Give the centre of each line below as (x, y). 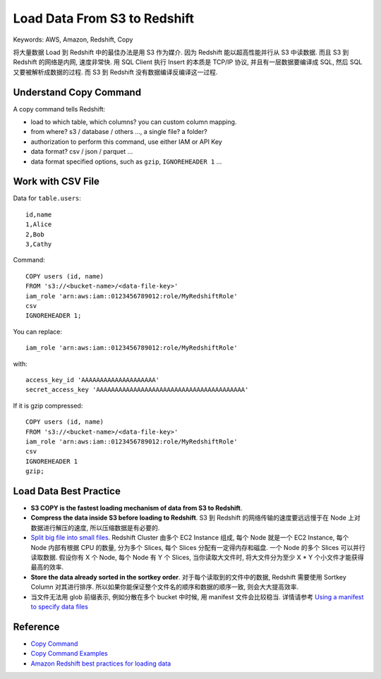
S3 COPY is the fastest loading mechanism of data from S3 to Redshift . (137, 508)
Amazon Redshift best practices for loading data (101, 663)
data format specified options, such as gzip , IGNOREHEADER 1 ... (126, 161)
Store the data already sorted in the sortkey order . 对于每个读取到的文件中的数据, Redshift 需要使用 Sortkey (189, 577)
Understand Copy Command (77, 92)
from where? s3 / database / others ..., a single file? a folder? (119, 132)
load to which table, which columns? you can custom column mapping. (134, 122)
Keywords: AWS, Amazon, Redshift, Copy (73, 39)
